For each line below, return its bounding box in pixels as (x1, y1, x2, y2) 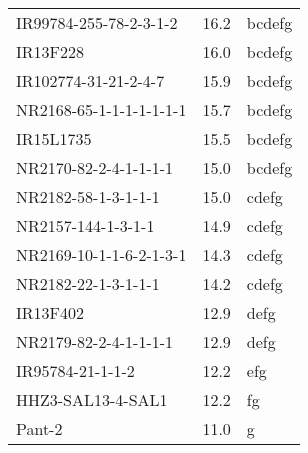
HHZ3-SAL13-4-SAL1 (16, 388, 168, 411)
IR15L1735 (16, 127, 92, 150)
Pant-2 (16, 417, 63, 440)
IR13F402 (16, 301, 85, 324)
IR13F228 (16, 40, 85, 63)
